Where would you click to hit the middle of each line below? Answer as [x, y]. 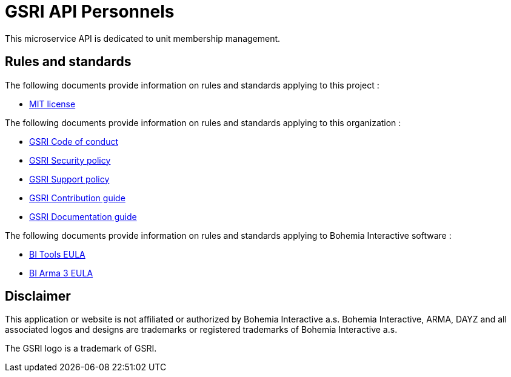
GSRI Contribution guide [77, 198]
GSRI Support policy [69, 179]
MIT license [52, 104]
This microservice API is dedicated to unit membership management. [143, 38]
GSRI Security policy [70, 160]
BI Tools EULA [57, 254]
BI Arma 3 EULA [61, 273]
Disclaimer [38, 296]
